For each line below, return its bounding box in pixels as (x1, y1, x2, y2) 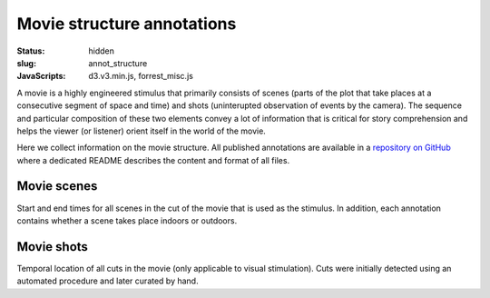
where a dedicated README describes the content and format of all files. (16, 154, 290, 165)
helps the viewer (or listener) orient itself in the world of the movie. (16, 125, 267, 136)
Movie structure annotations (16, 14, 237, 34)
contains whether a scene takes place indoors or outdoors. (16, 214, 238, 226)
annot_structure (88, 57, 148, 68)
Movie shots (16, 239, 88, 254)
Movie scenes (16, 178, 98, 194)
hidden (88, 45, 115, 56)
